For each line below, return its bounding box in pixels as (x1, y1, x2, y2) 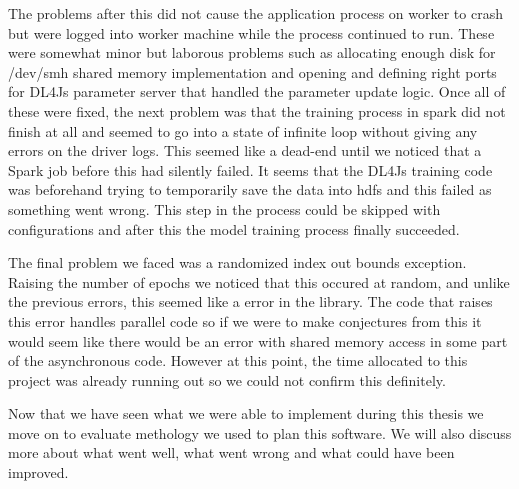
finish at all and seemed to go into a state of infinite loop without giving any (8, 120, 478, 141)
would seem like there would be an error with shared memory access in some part (8, 330, 508, 351)
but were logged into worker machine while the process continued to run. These (8, 22, 495, 43)
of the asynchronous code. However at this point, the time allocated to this (8, 350, 468, 371)
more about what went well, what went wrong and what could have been (8, 442, 455, 463)
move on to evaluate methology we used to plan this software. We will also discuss (8, 422, 512, 443)
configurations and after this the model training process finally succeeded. (8, 218, 460, 239)
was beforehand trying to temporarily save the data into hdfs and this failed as (8, 179, 492, 200)
